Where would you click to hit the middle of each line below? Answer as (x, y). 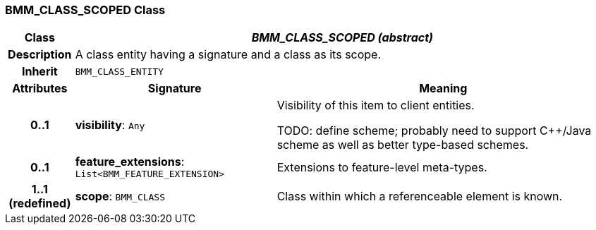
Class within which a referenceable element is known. (420, 196)
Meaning (443, 89)
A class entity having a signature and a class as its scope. (228, 55)
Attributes (40, 89)
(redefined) (40, 204)
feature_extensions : (130, 162)
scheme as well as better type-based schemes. (403, 145)
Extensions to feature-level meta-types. (382, 167)
